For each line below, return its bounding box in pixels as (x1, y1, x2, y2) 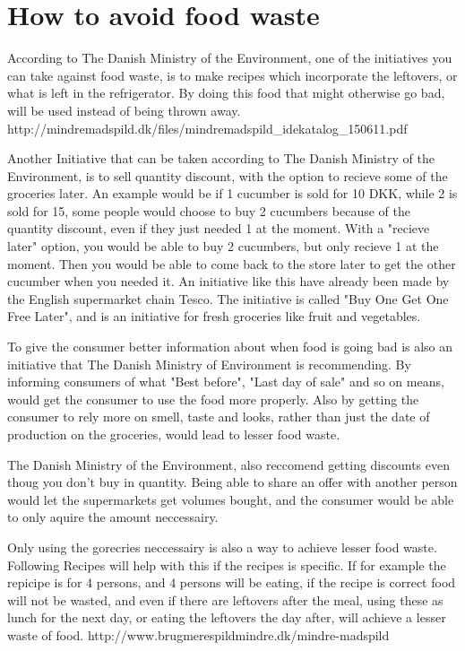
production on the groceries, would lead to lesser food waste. (7, 425, 340, 443)
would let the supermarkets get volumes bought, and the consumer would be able (7, 490, 454, 508)
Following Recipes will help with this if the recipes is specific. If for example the (7, 555, 446, 574)
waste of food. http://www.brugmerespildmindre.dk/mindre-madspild (7, 625, 390, 644)
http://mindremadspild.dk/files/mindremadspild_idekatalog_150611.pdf (7, 118, 408, 137)
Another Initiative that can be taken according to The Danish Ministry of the (7, 149, 435, 168)
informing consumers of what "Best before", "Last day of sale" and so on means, (7, 372, 444, 391)
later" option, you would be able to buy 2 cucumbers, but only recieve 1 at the (7, 237, 439, 256)
